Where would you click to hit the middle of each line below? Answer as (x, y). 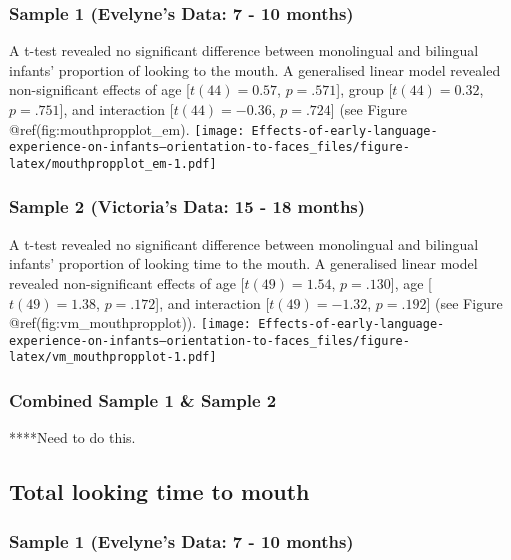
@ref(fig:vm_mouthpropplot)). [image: (130, 322)
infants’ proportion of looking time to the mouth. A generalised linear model (243, 263)
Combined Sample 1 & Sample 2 (143, 400)
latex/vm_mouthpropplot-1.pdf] (113, 357)
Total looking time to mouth (159, 491)
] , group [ (364, 89)
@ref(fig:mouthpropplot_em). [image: (127, 128)
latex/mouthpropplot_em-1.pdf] (113, 163)
